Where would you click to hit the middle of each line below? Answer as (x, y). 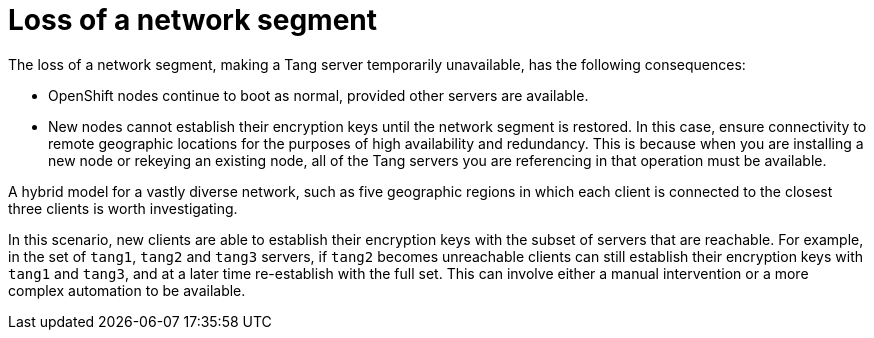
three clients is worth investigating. (123, 208)
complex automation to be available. (127, 290)
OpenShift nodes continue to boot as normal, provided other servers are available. (318, 95)
